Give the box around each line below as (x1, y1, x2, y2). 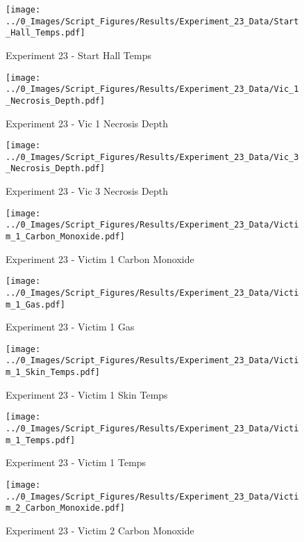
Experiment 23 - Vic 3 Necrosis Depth (6, 184, 168, 198)
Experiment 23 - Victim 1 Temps (6, 455, 146, 470)
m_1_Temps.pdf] (6, 435, 76, 445)
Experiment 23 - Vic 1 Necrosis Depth (6, 115, 168, 130)
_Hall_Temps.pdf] (6, 28, 85, 38)
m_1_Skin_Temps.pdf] (6, 367, 101, 378)
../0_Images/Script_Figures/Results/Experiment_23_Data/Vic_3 (6, 152, 299, 162)
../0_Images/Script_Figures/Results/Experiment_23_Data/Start (6, 16, 299, 26)
